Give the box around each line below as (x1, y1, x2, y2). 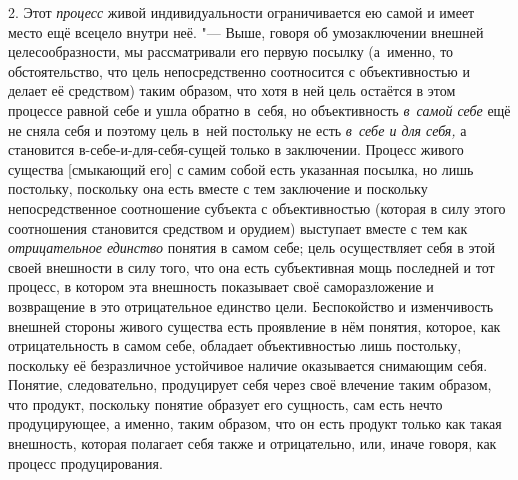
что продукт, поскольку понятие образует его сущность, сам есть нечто (8, 393, 443, 414)
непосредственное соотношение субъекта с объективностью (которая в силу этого (8, 197, 506, 218)
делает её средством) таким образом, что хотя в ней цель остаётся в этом (8, 80, 456, 101)
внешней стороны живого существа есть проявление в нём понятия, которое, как (8, 315, 501, 336)
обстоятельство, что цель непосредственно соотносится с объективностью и (8, 60, 470, 81)
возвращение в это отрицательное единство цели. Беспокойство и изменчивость (8, 295, 494, 316)
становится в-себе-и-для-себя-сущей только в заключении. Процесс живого (8, 139, 464, 160)
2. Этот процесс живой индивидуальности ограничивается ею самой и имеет (8, 2, 475, 22)
